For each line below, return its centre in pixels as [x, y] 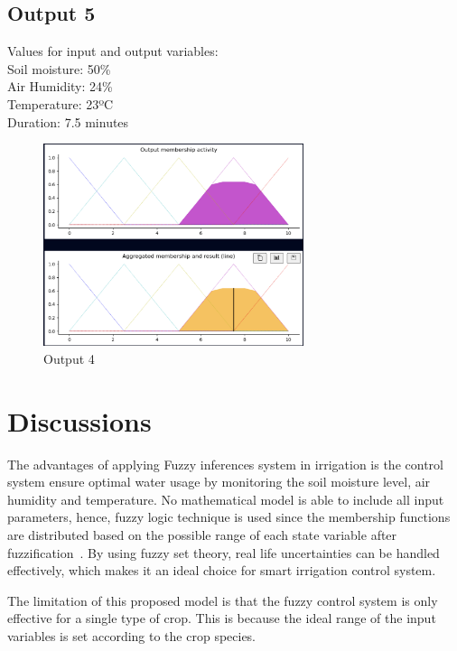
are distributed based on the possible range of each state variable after [202, 535]
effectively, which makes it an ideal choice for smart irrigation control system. [222, 570]
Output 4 [69, 358]
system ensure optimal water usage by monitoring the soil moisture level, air [219, 482]
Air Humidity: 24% [60, 86]
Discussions [79, 420]
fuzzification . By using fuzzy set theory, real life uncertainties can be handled [224, 552]
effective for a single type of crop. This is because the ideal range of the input [222, 618]
